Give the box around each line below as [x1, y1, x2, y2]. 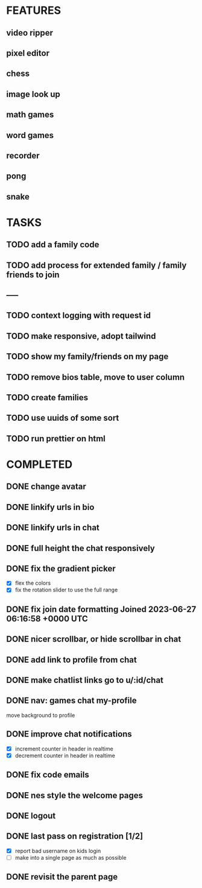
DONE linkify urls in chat [6, 523, 99, 533]
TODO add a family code [6, 239, 99, 250]
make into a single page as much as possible [14, 854, 127, 861]
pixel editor [6, 48, 50, 58]
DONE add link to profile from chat [6, 655, 137, 665]
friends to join [6, 269, 60, 280]
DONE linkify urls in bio [6, 502, 95, 512]
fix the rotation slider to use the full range [14, 586, 118, 594]
